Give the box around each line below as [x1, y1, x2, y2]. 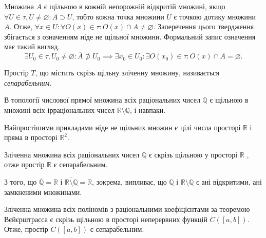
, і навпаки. [129, 104, 166, 115]
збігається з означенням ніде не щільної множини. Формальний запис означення [4, 31, 256, 42]
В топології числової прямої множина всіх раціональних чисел [4, 94, 200, 105]
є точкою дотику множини [174, 11, 256, 22]
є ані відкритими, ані [196, 176, 262, 187]
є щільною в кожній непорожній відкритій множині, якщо [44, 1, 225, 11]
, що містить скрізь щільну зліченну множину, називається [35, 67, 219, 78]
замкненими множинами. [4, 186, 82, 197]
